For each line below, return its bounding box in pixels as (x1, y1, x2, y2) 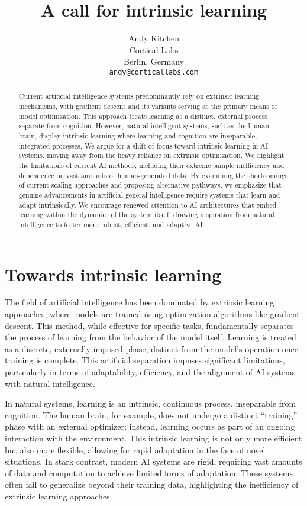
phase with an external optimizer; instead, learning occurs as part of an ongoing (5, 420, 295, 433)
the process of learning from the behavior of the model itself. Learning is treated (5, 331, 296, 343)
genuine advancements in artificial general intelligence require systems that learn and (18, 189, 280, 199)
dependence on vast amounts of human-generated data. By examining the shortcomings (18, 170, 288, 180)
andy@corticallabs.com (109, 67, 199, 76)
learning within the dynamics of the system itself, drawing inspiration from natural (18, 210, 274, 220)
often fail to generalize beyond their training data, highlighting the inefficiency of (5, 478, 299, 491)
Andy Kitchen (128, 32, 179, 44)
